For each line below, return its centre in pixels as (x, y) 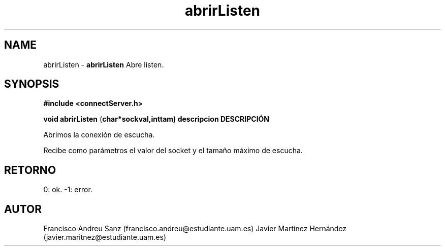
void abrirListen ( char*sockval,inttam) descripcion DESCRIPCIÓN (156, 119)
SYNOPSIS (32, 84)
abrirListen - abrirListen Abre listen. (104, 64)
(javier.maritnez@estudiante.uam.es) (105, 237)
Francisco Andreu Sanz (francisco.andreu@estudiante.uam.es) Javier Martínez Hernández (195, 229)
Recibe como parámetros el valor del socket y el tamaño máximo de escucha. (173, 151)
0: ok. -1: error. (68, 190)
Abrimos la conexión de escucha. (99, 135)
